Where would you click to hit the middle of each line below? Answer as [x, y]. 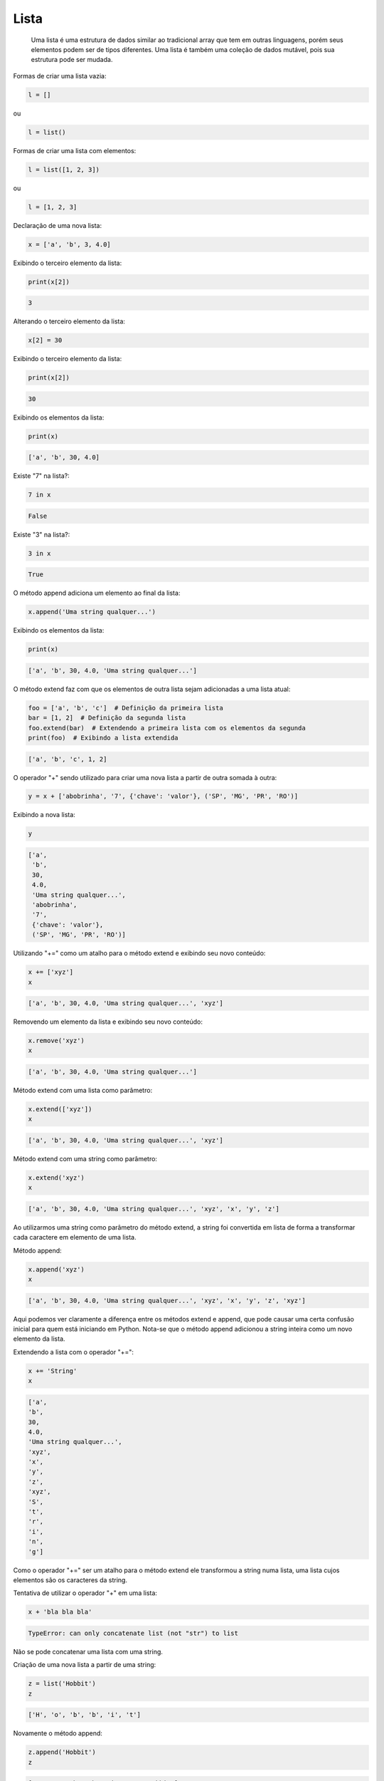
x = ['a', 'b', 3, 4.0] [70, 244]
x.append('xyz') [57, 1269]
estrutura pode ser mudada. [72, 60]
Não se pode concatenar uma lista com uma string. [88, 1651]
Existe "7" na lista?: [42, 476]
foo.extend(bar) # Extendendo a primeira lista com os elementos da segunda [167, 728]
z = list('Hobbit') [62, 1684]
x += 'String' [53, 1371]
